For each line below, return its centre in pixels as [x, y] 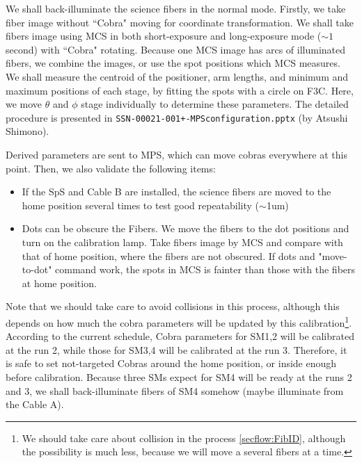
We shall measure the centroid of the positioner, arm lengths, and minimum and [177, 76]
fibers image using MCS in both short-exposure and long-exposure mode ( [164, 36]
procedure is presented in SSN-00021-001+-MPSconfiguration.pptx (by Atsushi [177, 117]
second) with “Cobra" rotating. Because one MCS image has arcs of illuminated [176, 49]
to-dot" [37, 269]
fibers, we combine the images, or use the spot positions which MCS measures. [173, 63]
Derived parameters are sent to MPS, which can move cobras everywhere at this [176, 154]
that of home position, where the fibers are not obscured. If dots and [168, 255]
